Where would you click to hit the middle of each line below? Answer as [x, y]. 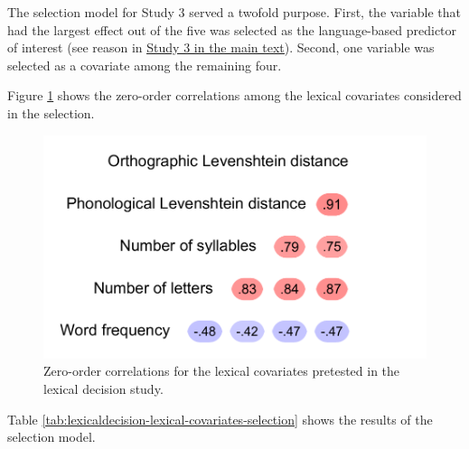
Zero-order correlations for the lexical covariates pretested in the [222, 371]
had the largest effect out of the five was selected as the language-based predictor [232, 29]
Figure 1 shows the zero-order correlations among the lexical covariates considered [234, 95]
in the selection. [51, 112]
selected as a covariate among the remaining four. [145, 65]
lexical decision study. [103, 389]
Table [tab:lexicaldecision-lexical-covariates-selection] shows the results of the [220, 419]
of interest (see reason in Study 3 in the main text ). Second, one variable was [221, 47]
